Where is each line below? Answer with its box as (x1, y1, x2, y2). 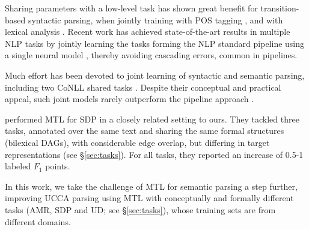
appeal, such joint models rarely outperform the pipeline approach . (5, 92, 254, 105)
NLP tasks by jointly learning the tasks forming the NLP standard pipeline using (5, 37, 305, 49)
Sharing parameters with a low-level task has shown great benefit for (5, 2, 258, 14)
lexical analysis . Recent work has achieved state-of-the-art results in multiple (5, 25, 290, 38)
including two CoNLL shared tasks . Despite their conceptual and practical (5, 80, 281, 93)
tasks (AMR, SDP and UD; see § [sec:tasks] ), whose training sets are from (5, 203, 276, 216)
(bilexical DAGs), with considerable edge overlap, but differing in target (5, 136, 270, 148)
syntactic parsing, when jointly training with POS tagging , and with (28, 13, 283, 26)
